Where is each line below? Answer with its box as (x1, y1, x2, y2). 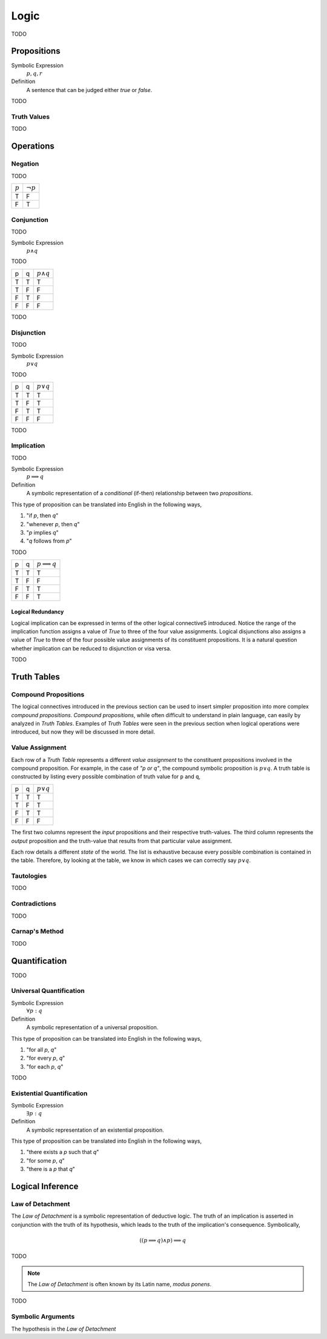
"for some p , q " (26, 1157, 65, 1164)
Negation (11, 159, 39, 168)
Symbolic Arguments (11, 1312, 75, 1321)
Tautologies (11, 872, 47, 880)
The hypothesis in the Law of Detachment (11, 1325, 116, 1332)
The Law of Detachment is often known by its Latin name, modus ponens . (27, 1281, 212, 1288)
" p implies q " (26, 529, 59, 536)
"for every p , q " (26, 1055, 65, 1062)
